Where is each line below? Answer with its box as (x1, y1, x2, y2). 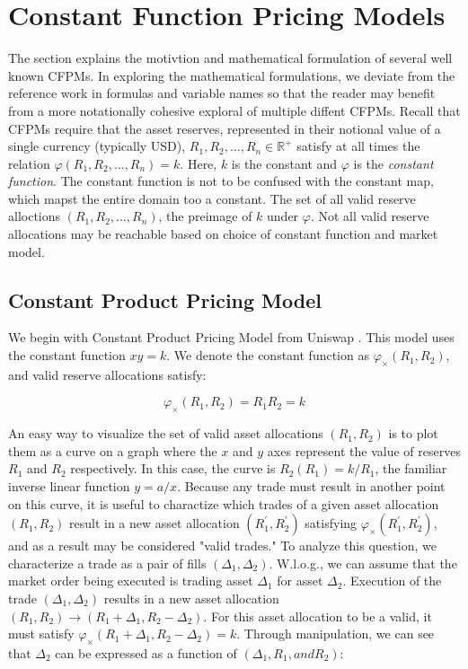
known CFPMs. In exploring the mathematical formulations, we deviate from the (8, 66, 455, 84)
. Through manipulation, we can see (236, 624, 435, 643)
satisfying (305, 514, 358, 533)
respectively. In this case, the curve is (70, 459, 276, 478)
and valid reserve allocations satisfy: (8, 365, 207, 383)
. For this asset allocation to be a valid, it (203, 606, 432, 625)
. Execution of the (342, 571, 442, 590)
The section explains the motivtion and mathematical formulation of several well (8, 48, 453, 67)
